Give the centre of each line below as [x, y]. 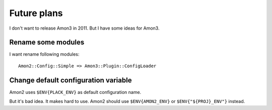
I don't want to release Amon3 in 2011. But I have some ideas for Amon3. [84, 28]
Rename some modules [47, 42]
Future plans [36, 13]
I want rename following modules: [44, 54]
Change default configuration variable [71, 80]
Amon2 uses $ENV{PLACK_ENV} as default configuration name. [75, 92]
